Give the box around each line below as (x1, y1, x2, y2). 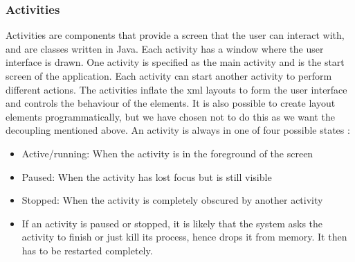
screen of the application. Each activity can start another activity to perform (6, 69, 332, 82)
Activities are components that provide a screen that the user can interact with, (6, 28, 345, 42)
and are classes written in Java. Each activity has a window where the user (6, 41, 324, 55)
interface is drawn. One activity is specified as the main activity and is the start (6, 55, 345, 69)
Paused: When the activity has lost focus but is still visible (21, 169, 272, 184)
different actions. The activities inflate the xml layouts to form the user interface (6, 82, 347, 96)
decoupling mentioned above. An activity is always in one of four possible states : (6, 123, 350, 137)
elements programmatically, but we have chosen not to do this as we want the (6, 109, 335, 123)
